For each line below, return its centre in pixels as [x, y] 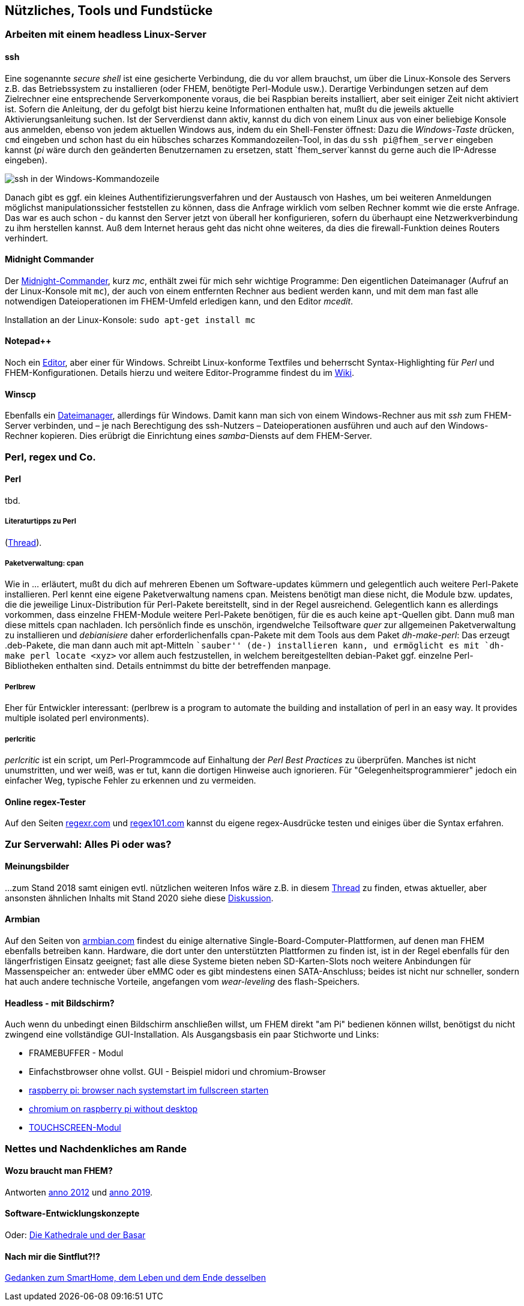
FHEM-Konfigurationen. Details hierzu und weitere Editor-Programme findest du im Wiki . [180, 373]
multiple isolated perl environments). [77, 718]
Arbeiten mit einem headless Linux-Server [106, 35]
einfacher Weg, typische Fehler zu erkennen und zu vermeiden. [131, 781]
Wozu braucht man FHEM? [59, 1171]
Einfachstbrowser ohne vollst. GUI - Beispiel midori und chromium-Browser [177, 1072]
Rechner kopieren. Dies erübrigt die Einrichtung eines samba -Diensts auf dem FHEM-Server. [188, 436]
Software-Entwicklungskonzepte [72, 1214]
